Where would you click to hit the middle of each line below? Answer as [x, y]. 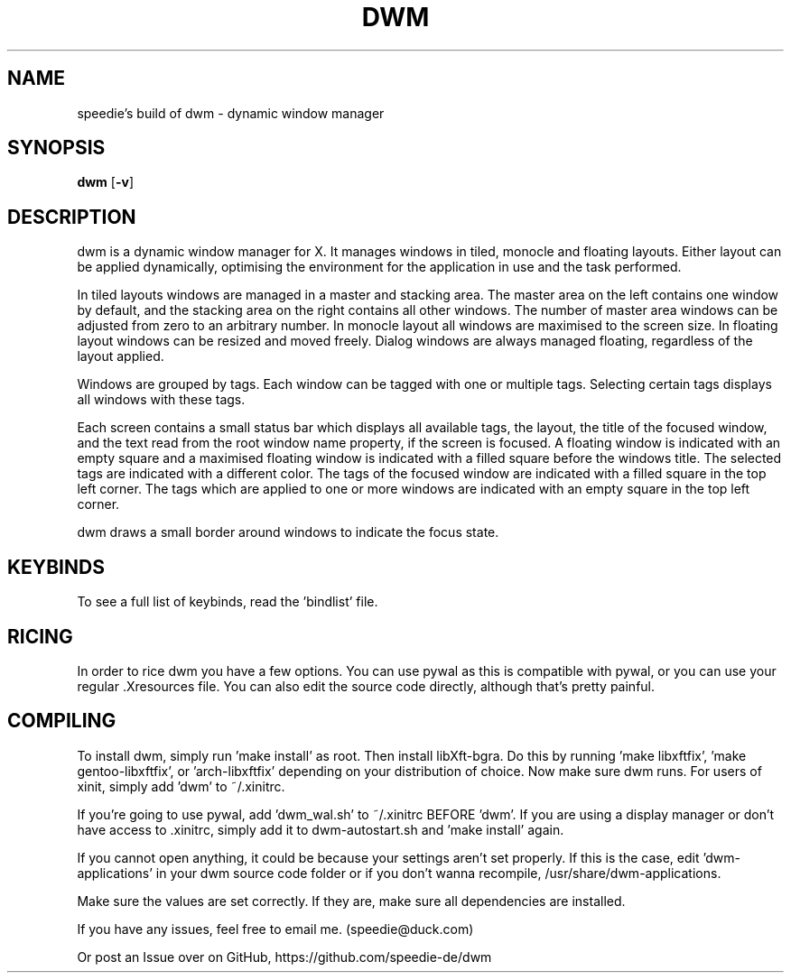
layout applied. [121, 356]
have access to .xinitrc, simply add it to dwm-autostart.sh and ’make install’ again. [321, 829]
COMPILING [62, 721]
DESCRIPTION [72, 217]
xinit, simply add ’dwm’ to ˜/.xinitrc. [181, 786]
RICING [40, 636]
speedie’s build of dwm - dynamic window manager [231, 113]
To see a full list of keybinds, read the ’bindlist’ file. [228, 602]
